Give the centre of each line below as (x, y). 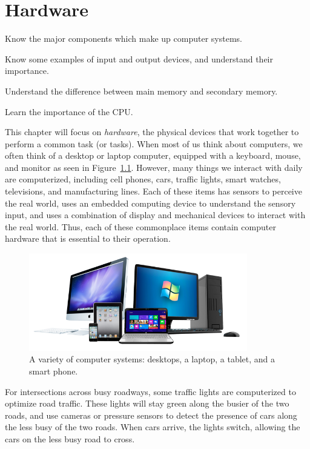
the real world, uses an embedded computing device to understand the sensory (150, 203)
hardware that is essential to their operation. (88, 238)
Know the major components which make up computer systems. (124, 38)
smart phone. (54, 371)
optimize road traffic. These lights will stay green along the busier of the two (147, 403)
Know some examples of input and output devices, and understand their (139, 58)
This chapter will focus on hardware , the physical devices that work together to (152, 132)
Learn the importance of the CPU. (69, 111)
